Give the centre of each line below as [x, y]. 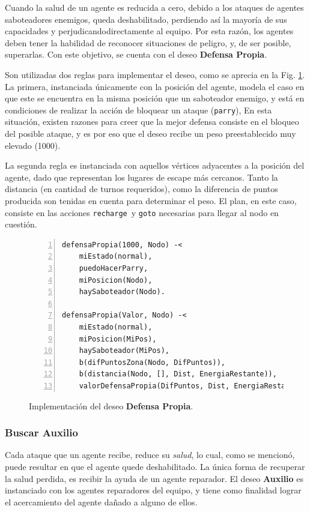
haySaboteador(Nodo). [122, 292]
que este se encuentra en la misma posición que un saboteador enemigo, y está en [155, 98]
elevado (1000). [33, 145]
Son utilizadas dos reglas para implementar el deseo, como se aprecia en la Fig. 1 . [155, 74]
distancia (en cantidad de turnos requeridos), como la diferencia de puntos [141, 189]
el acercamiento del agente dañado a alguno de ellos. [101, 501]
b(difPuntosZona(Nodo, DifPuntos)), [152, 362]
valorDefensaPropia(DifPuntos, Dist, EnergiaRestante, [191, 386]
